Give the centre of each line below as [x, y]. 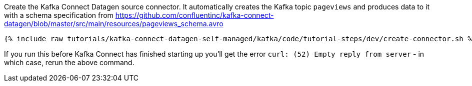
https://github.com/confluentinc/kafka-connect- [194, 15]
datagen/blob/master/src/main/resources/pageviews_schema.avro [114, 24]
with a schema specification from [59, 15]
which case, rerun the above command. [69, 62]
